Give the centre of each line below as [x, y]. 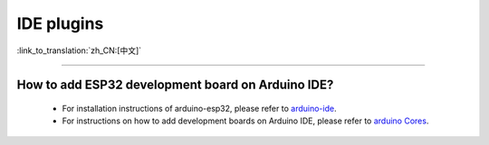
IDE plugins [60, 23]
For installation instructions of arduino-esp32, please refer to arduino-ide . [199, 108]
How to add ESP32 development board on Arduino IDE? [175, 85]
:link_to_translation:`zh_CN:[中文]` [79, 50]
